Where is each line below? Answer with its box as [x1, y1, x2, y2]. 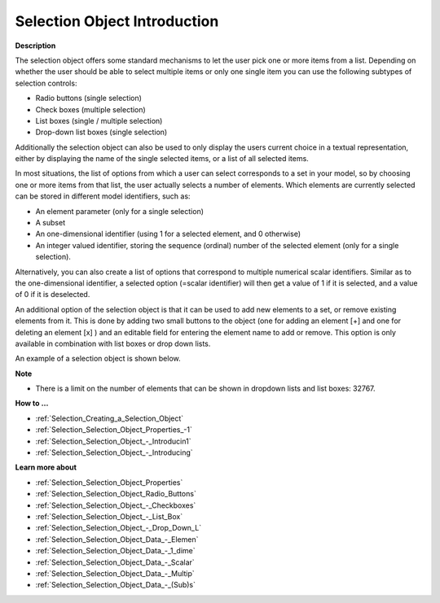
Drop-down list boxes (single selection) [35, 127, 168, 138]
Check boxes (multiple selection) [35, 104, 146, 114]
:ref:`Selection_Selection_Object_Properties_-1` [35, 425, 193, 435]
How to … [15, 399, 49, 409]
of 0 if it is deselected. [15, 290, 90, 299]
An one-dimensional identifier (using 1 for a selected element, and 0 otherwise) [35, 229, 301, 239]
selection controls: [15, 78, 77, 88]
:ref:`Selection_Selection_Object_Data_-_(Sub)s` [35, 580, 196, 590]
